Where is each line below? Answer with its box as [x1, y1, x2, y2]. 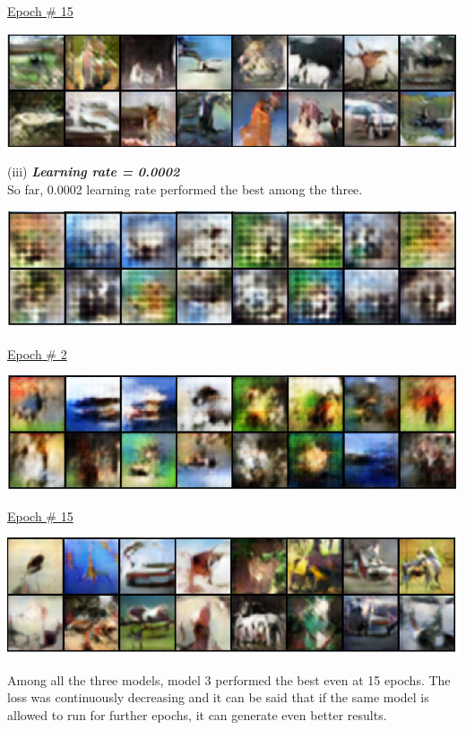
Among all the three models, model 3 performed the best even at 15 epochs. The [7, 670, 451, 689]
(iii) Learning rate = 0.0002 [7, 162, 180, 181]
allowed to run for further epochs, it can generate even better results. [7, 705, 387, 724]
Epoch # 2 [7, 344, 67, 363]
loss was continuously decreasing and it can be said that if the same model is [7, 688, 429, 707]
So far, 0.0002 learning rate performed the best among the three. [7, 179, 363, 198]
